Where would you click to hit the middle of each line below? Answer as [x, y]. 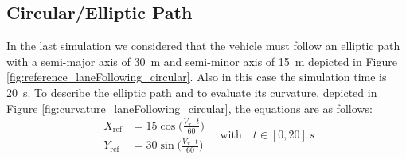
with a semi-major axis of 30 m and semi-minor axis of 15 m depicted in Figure [202, 61]
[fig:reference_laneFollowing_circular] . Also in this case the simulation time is [197, 77]
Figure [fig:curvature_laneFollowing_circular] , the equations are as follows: [189, 108]
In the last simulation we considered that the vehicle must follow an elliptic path [203, 46]
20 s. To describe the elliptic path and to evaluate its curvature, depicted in [192, 92]
